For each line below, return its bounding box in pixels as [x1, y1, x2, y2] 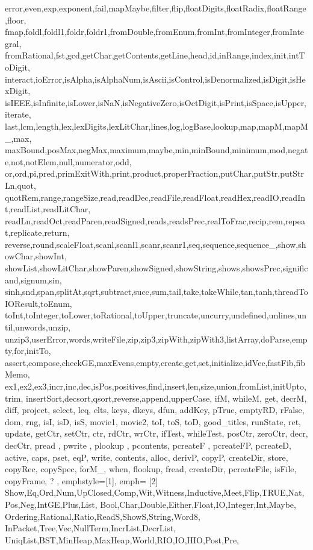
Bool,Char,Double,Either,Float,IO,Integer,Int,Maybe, [100, 498, 296, 510]
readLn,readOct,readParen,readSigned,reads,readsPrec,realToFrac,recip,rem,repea [5, 214, 305, 227]
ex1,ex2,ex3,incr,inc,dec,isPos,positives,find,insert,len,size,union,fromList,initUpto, [5, 380, 306, 392]
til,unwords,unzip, [5, 321, 71, 333]
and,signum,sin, [5, 273, 62, 286]
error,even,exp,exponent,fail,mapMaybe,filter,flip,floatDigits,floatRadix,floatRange [5, 2, 306, 14]
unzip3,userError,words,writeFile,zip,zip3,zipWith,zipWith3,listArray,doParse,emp [5, 332, 308, 345]
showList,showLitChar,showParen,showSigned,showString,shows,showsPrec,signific [5, 262, 308, 274]
